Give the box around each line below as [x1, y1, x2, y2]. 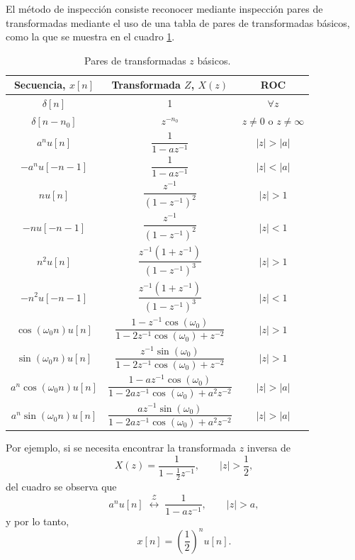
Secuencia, [13, 77, 66, 92]
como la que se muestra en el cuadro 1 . [6, 29, 175, 44]
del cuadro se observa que [6, 478, 117, 493]
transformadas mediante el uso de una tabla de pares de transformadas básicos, [6, 15, 350, 30]
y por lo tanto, [6, 513, 69, 528]
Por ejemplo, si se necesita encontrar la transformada [6, 440, 237, 455]
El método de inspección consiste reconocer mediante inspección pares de [6, 1, 323, 16]
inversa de [247, 440, 291, 455]
